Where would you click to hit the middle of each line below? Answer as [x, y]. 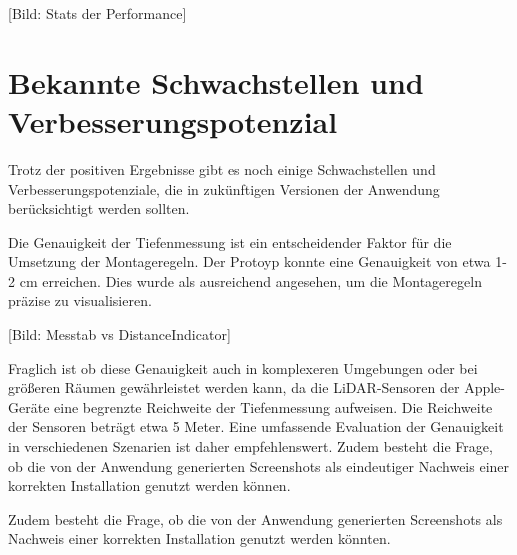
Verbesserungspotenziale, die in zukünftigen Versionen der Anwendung [224, 188]
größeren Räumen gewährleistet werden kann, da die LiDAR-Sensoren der [234, 387]
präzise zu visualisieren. [80, 300]
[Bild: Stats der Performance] [97, 13]
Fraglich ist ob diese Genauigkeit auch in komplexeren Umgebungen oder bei [243, 367]
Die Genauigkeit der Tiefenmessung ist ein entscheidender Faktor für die [230, 241]
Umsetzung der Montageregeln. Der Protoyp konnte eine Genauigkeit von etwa [249, 261]
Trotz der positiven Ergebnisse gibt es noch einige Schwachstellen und [222, 168]
